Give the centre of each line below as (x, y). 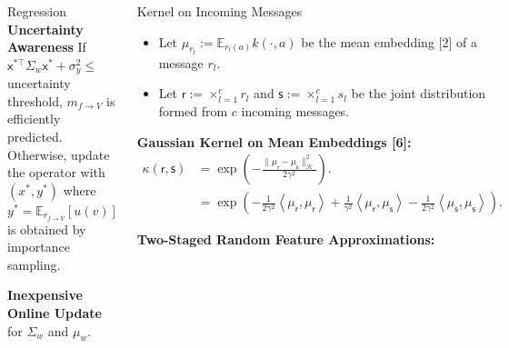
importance (39, 247)
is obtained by (47, 229)
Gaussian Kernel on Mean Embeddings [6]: (274, 141)
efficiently (34, 119)
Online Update (55, 313)
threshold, (35, 100)
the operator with (56, 172)
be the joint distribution (419, 93)
